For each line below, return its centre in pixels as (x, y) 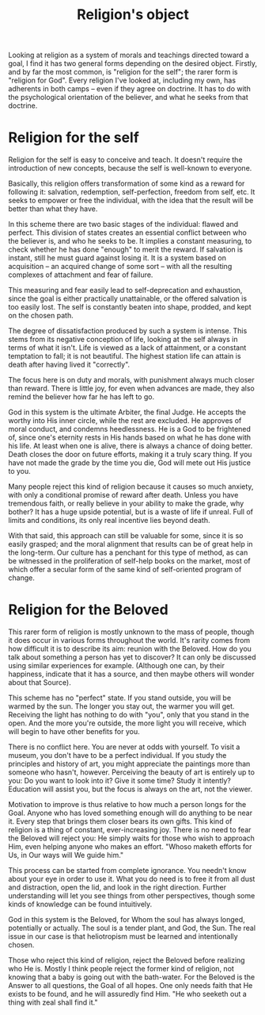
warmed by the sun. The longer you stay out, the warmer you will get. (121, 706)
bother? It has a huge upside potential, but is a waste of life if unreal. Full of (131, 512)
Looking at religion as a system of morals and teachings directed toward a (129, 55)
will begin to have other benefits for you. (74, 732)
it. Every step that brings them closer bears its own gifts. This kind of (120, 821)
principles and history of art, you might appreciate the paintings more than (129, 764)
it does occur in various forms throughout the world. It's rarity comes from (129, 640)
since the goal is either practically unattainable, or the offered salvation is (128, 298)
